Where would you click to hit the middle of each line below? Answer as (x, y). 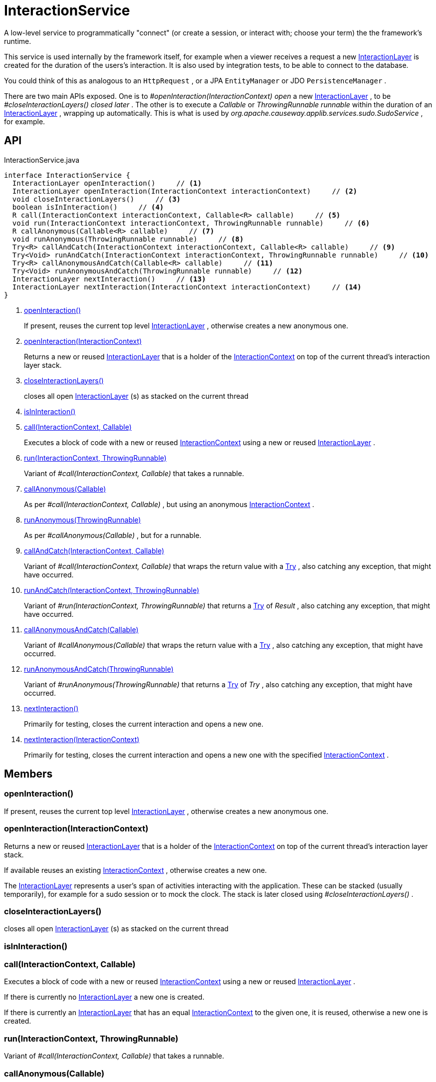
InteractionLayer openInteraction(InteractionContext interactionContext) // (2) (185, 191)
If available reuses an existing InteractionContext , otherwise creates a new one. (135, 870)
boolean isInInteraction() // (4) (88, 207)
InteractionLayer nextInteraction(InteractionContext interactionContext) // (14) (187, 287)
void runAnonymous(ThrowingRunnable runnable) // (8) (128, 239)
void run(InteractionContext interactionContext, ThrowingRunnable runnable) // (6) (191, 223)
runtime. (18, 41)
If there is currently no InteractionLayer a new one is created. (104, 997)
